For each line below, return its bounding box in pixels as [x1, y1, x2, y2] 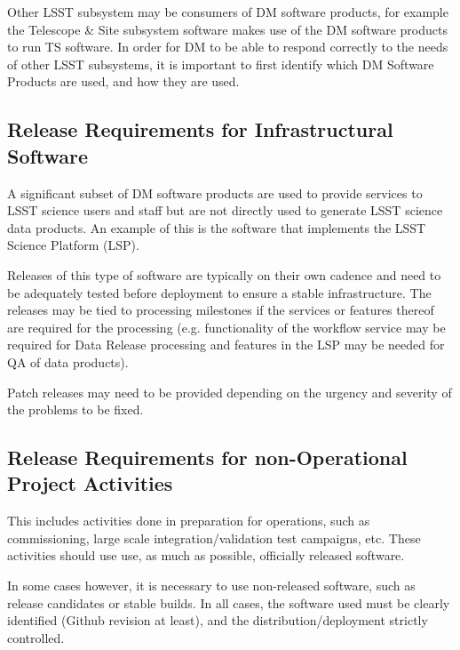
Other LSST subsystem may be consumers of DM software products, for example [7, 3, 448, 20]
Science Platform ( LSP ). [7, 236, 139, 254]
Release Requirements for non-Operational [7, 444, 408, 471]
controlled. [7, 628, 65, 646]
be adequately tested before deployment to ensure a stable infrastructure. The [7, 283, 432, 301]
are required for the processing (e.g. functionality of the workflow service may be [7, 317, 446, 336]
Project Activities [7, 469, 173, 497]
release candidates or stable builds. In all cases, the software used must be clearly [7, 593, 450, 612]
